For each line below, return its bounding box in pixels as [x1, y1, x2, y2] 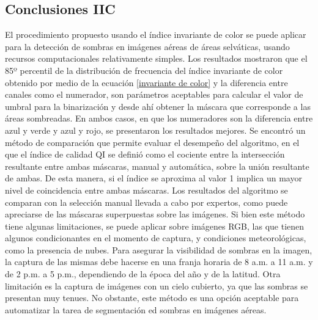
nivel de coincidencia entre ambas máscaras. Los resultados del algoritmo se [5, 183, 288, 196]
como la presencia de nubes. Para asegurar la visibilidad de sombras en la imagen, [5, 243, 312, 256]
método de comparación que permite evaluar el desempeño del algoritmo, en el [5, 136, 300, 148]
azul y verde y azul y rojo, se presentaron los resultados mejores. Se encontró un [5, 123, 306, 136]
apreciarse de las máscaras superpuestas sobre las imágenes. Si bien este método [5, 208, 305, 220]
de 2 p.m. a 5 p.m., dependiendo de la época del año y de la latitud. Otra [5, 267, 281, 280]
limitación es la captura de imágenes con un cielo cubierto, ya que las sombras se [5, 279, 308, 292]
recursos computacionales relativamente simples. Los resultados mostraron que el [5, 52, 308, 65]
